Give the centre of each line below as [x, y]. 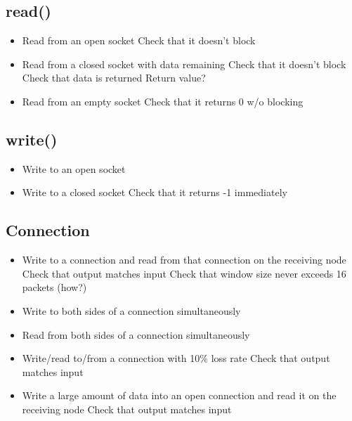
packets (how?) [54, 287]
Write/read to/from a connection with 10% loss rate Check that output [176, 358]
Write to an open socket [74, 168]
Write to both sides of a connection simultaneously [131, 310]
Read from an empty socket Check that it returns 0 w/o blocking [163, 101]
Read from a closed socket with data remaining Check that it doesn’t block [184, 64]
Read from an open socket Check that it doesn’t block [139, 40]
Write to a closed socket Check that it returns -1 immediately [155, 192]
